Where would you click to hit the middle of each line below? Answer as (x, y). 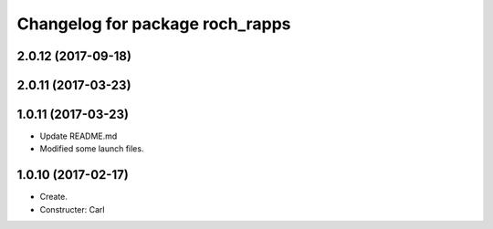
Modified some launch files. (92, 149)
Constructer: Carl (72, 209)
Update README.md (79, 136)
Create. (54, 197)
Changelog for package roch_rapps (154, 24)
